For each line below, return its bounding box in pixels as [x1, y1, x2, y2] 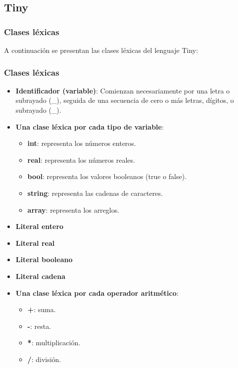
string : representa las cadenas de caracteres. [27, 187, 163, 198]
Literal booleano [15, 254, 73, 265]
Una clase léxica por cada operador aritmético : [15, 287, 179, 298]
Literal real [15, 237, 55, 248]
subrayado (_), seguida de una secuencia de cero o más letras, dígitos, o [15, 95, 234, 105]
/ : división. [27, 354, 61, 364]
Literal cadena [15, 271, 65, 281]
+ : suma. [27, 304, 56, 315]
